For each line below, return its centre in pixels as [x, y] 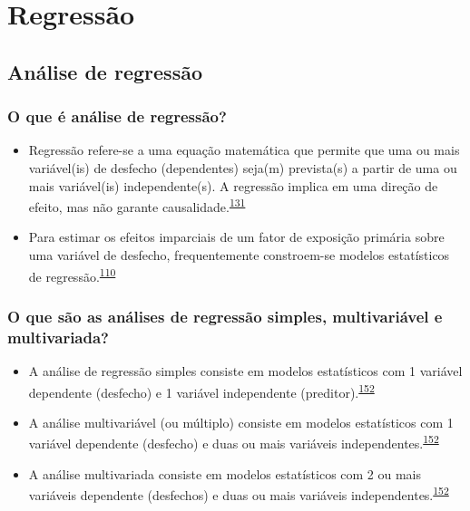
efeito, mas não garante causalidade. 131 [137, 205]
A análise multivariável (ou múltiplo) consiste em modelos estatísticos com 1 [241, 422]
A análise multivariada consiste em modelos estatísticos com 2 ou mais [225, 473]
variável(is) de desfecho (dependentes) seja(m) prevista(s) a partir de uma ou [243, 167]
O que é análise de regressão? [117, 116]
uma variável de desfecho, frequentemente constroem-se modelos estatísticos [239, 255]
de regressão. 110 [72, 275]
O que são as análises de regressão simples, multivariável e [225, 316]
